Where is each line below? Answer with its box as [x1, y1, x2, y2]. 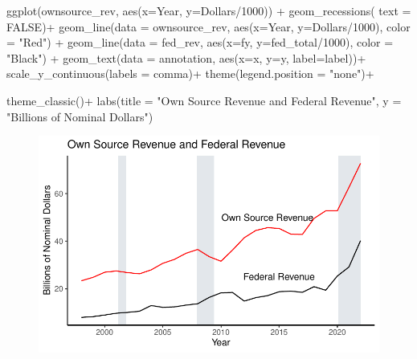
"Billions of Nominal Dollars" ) [6, 108, 153, 124]
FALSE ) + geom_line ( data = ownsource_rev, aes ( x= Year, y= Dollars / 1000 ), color [6, 18, 411, 35]
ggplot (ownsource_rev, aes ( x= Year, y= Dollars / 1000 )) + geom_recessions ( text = [6, 2, 411, 18]
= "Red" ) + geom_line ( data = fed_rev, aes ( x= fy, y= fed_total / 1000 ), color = [6, 34, 394, 51]
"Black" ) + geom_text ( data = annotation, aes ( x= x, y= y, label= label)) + [6, 49, 366, 66]
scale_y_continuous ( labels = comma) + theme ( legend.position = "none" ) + [6, 65, 374, 82]
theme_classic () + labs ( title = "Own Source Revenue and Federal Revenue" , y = [6, 92, 402, 108]
